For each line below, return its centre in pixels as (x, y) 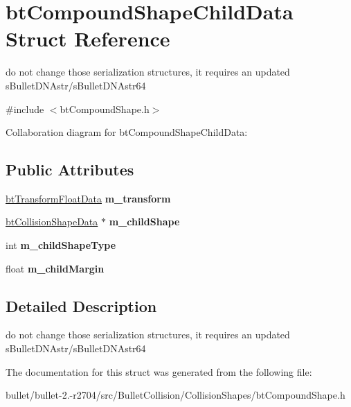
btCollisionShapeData (52, 222)
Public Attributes (70, 170)
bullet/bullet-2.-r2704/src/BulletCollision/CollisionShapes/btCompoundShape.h (175, 395)
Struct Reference (88, 38)
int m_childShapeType (61, 245)
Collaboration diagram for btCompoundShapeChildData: (127, 132)
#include (25, 109)
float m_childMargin (55, 268)
